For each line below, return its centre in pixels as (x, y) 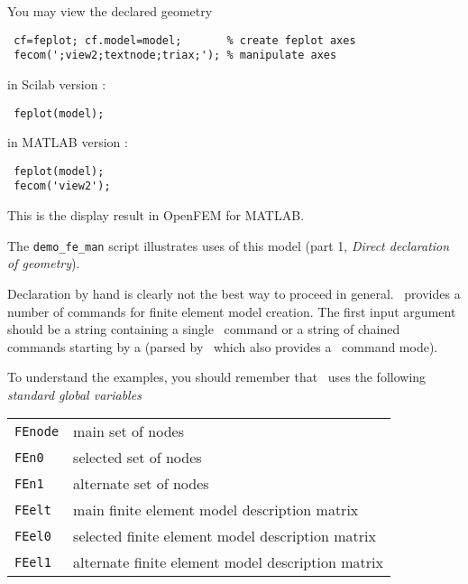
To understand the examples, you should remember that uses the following (217, 377)
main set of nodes (128, 431)
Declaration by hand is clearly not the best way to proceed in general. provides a (234, 293)
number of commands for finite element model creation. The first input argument (232, 311)
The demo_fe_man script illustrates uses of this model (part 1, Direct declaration (229, 245)
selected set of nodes (138, 458)
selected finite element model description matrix (225, 536)
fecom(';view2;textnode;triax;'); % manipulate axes (175, 56)
